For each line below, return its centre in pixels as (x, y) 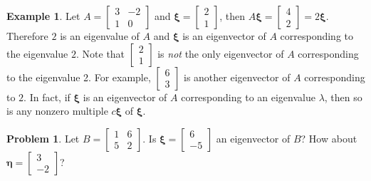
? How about (329, 138)
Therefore (27, 36)
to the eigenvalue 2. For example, (79, 77)
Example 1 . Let (43, 16)
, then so (343, 97)
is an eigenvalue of (100, 36)
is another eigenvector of (237, 77)
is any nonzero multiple (57, 111)
